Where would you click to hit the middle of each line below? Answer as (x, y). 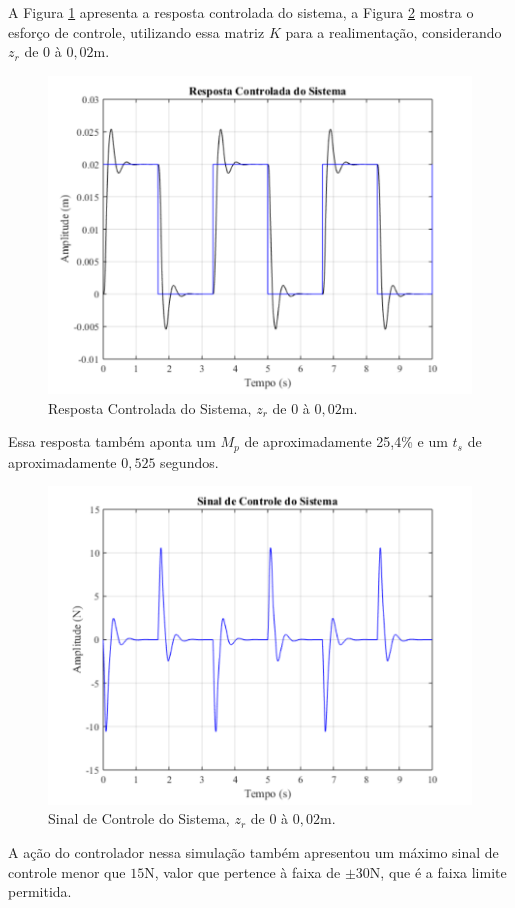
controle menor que (67, 871)
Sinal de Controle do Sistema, (139, 818)
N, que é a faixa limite (438, 871)
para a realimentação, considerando (393, 31)
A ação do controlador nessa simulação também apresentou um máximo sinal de (253, 851)
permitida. (40, 891)
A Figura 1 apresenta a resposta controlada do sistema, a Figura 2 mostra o (241, 12)
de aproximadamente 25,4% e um (346, 441)
